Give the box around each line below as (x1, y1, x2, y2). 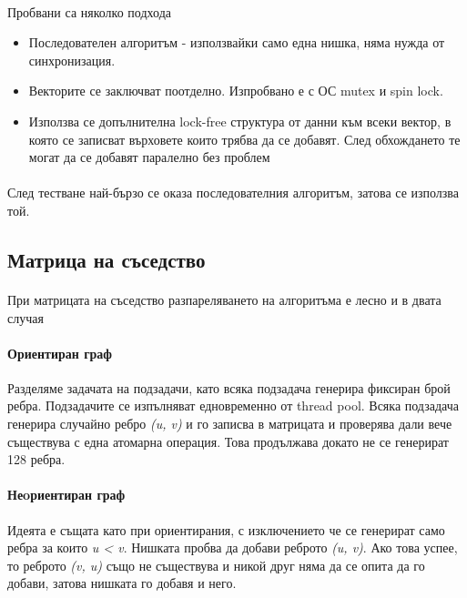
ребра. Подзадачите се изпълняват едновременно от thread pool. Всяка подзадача (7, 396, 459, 415)
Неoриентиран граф (7, 485, 126, 504)
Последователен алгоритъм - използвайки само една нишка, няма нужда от (28, 33, 445, 52)
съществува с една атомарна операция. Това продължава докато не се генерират (7, 431, 449, 451)
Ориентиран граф (7, 343, 113, 362)
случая (7, 308, 44, 327)
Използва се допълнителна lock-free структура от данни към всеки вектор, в (28, 111, 452, 130)
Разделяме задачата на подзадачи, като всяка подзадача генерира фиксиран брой (7, 378, 451, 397)
